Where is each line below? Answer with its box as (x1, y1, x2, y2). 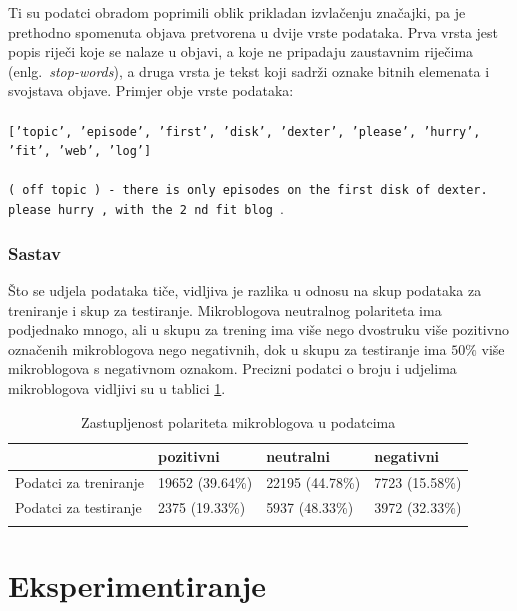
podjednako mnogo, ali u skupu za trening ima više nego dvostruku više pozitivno (8, 319, 509, 340)
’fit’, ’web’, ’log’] (8, 144, 152, 159)
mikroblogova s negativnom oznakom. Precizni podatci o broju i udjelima (8, 358, 457, 379)
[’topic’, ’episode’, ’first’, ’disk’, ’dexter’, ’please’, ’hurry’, (8, 124, 481, 139)
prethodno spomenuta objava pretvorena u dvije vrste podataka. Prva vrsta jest (8, 21, 499, 42)
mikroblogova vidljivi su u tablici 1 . (8, 377, 226, 398)
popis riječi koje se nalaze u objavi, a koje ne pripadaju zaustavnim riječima (8, 41, 474, 62)
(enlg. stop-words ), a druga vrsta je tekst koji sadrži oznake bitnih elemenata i (8, 60, 490, 81)
